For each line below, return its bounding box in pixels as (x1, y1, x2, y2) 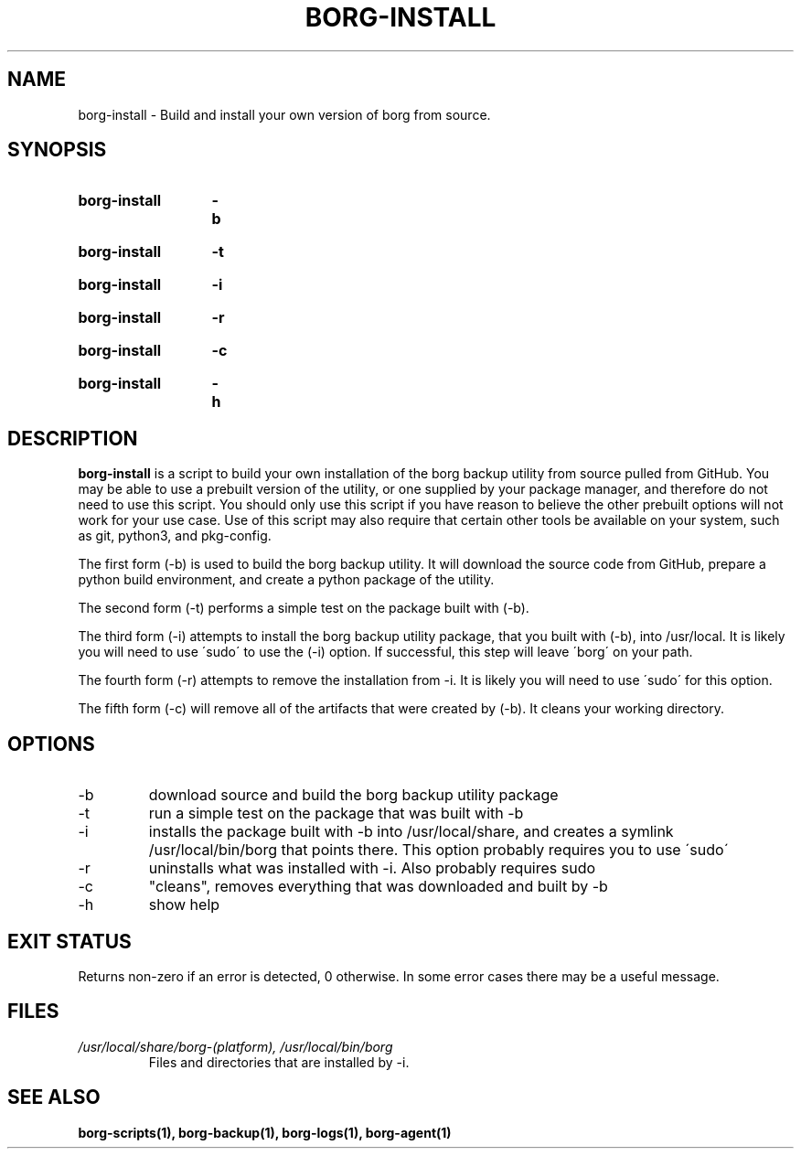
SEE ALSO (7, 1086, 101, 1109)
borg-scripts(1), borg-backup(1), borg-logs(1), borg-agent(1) (78, 1124, 452, 1140)
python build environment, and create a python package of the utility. (78, 572, 495, 588)
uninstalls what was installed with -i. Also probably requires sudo (148, 859, 596, 878)
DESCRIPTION (7, 426, 138, 450)
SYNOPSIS (7, 138, 107, 162)
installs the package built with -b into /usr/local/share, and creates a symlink (148, 822, 674, 841)
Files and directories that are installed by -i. (148, 1054, 410, 1070)
